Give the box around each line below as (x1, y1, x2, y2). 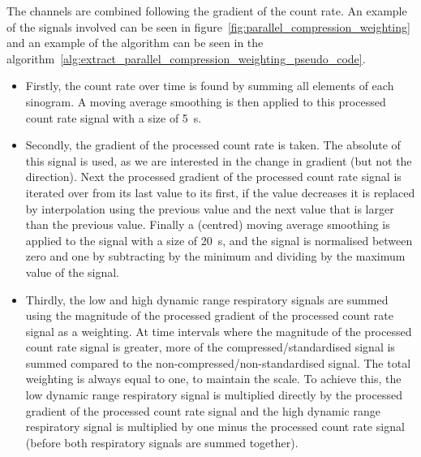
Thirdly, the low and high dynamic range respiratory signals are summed (25, 291, 389, 308)
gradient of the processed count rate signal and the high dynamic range (25, 402, 380, 419)
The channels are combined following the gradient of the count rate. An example (6, 2, 407, 19)
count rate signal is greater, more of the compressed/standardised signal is (25, 338, 395, 356)
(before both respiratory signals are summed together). (25, 433, 299, 451)
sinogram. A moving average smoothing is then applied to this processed (25, 93, 386, 110)
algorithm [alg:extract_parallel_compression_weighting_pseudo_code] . (6, 50, 366, 67)
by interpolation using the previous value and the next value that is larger (25, 200, 394, 217)
